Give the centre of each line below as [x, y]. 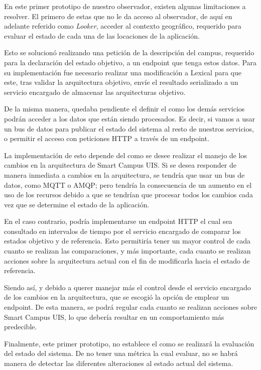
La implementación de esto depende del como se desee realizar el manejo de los [125, 155]
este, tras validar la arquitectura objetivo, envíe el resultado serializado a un [121, 82]
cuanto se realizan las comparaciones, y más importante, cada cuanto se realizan [127, 251]
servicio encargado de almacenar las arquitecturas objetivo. [95, 92]
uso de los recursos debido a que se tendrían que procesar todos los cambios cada [128, 195]
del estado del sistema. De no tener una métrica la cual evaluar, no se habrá [121, 353]
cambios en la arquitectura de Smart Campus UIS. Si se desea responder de [120, 165]
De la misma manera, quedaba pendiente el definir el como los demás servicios [124, 109]
